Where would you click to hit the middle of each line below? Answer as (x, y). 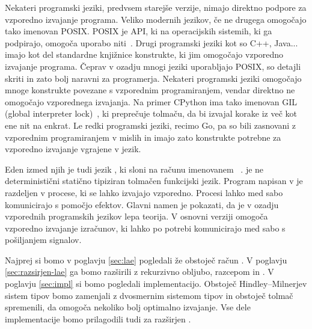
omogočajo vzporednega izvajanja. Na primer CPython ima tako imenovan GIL (151, 101)
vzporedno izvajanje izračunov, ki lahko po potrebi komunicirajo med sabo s (145, 228)
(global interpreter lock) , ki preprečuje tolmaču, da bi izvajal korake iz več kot (151, 113)
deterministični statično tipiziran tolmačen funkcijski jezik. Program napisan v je (154, 181)
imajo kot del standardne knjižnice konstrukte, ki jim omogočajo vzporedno (144, 54)
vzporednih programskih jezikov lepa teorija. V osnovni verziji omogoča (136, 216)
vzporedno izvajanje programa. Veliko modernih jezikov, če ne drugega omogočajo (156, 19)
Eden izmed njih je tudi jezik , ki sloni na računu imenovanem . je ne (134, 169)
